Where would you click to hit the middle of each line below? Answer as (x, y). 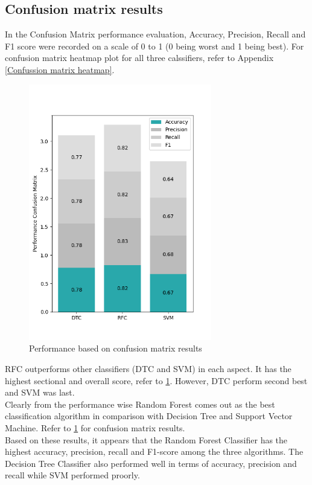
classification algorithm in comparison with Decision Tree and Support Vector (149, 416)
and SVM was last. (40, 392)
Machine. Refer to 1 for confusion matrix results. (95, 428)
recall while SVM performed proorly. (72, 475)
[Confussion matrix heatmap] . (60, 69)
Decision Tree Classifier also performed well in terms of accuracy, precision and (151, 463)
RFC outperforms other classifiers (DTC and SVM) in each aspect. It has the (148, 369)
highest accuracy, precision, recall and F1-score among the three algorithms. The (154, 451)
